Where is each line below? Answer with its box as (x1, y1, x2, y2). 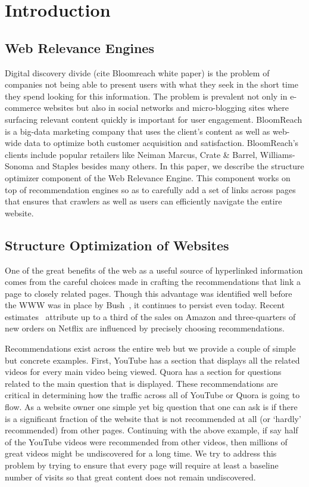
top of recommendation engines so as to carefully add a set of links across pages (5, 183, 296, 196)
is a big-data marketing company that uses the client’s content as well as (5, 125, 270, 137)
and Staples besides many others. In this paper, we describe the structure (36, 160, 304, 172)
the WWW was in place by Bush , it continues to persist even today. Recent (5, 299, 285, 311)
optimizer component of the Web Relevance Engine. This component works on (5, 171, 291, 184)
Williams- (260, 148, 295, 160)
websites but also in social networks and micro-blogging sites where (43, 101, 289, 114)
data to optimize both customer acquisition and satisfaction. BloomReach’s (24, 137, 299, 149)
